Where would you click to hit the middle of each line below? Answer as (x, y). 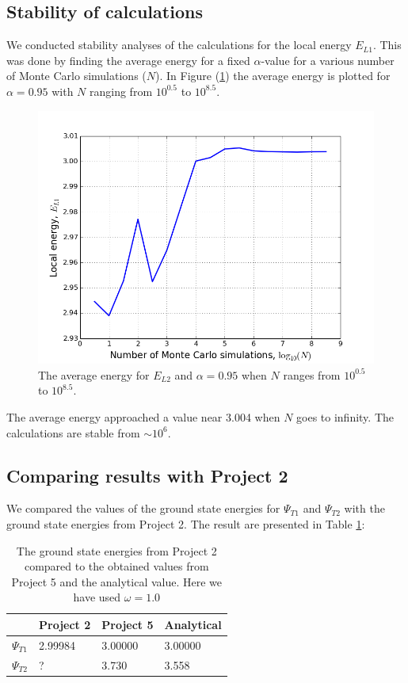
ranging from (121, 91)
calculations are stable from (73, 432)
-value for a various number (328, 60)
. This (387, 45)
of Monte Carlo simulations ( (76, 76)
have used (97, 597)
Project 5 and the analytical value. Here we (117, 581)
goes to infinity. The (345, 416)
